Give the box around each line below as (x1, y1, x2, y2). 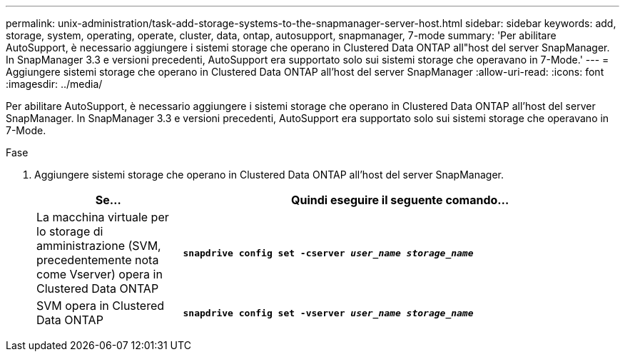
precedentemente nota (36, 253, 159, 267)
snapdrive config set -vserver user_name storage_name (183, 307, 474, 318)
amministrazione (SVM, (36, 238, 161, 253)
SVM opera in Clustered (36, 298, 165, 313)
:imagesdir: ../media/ (6, 78, 103, 90)
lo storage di (36, 224, 103, 238)
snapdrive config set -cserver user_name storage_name (183, 247, 474, 258)
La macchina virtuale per (36, 210, 169, 224)
